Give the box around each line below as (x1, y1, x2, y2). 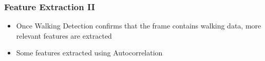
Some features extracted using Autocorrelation (16, 47, 163, 58)
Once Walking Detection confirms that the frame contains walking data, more (16, 20, 261, 31)
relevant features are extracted (16, 30, 112, 41)
